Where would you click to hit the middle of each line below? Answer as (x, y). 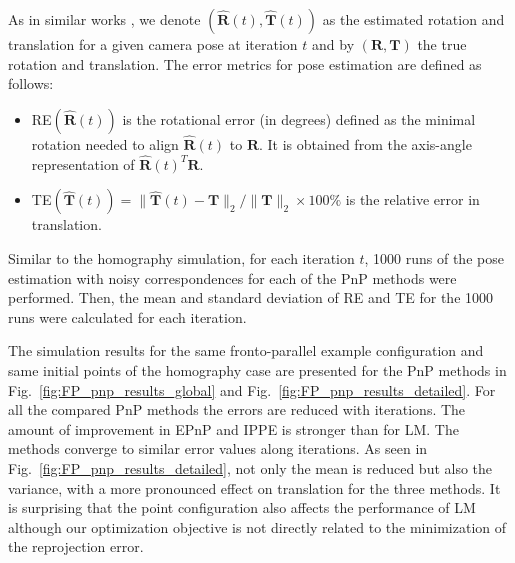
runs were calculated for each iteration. (127, 316)
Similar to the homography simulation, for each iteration (181, 258)
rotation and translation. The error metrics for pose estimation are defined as (245, 63)
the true (442, 44)
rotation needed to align (105, 144)
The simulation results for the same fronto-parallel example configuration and (246, 350)
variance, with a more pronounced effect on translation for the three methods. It (254, 487)
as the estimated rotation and (413, 19)
